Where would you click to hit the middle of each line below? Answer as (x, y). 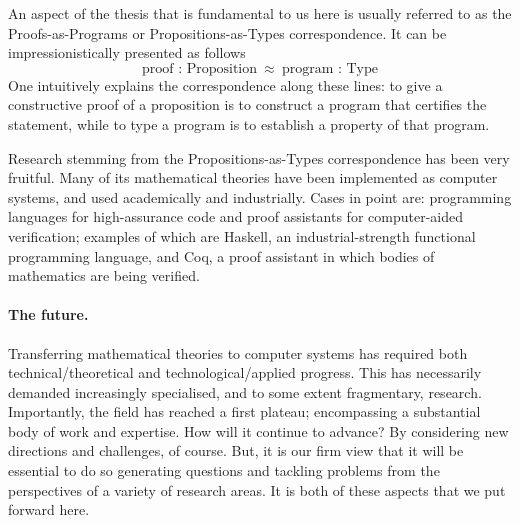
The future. (48, 314)
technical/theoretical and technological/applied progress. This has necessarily (245, 372)
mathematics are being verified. (104, 275)
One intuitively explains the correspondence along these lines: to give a (225, 84)
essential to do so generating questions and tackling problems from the (224, 470)
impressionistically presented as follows (127, 52)
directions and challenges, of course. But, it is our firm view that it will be (236, 450)
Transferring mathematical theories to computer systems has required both (238, 352)
